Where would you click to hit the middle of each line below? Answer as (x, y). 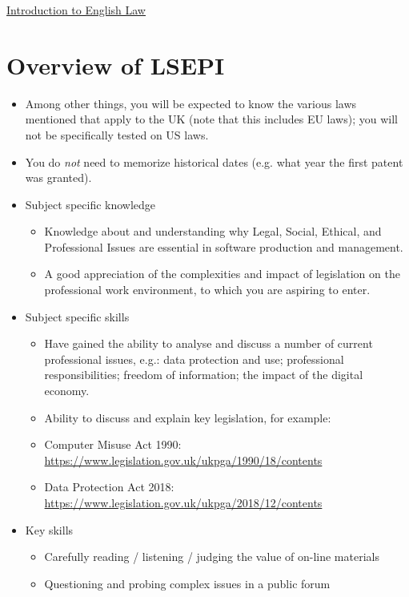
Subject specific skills (77, 316)
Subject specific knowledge (90, 204)
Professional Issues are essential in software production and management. (224, 246)
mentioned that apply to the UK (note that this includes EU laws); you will (211, 119)
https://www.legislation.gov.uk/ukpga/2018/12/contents (183, 502)
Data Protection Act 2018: (109, 487)
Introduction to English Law (76, 10)
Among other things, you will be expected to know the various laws (191, 103)
